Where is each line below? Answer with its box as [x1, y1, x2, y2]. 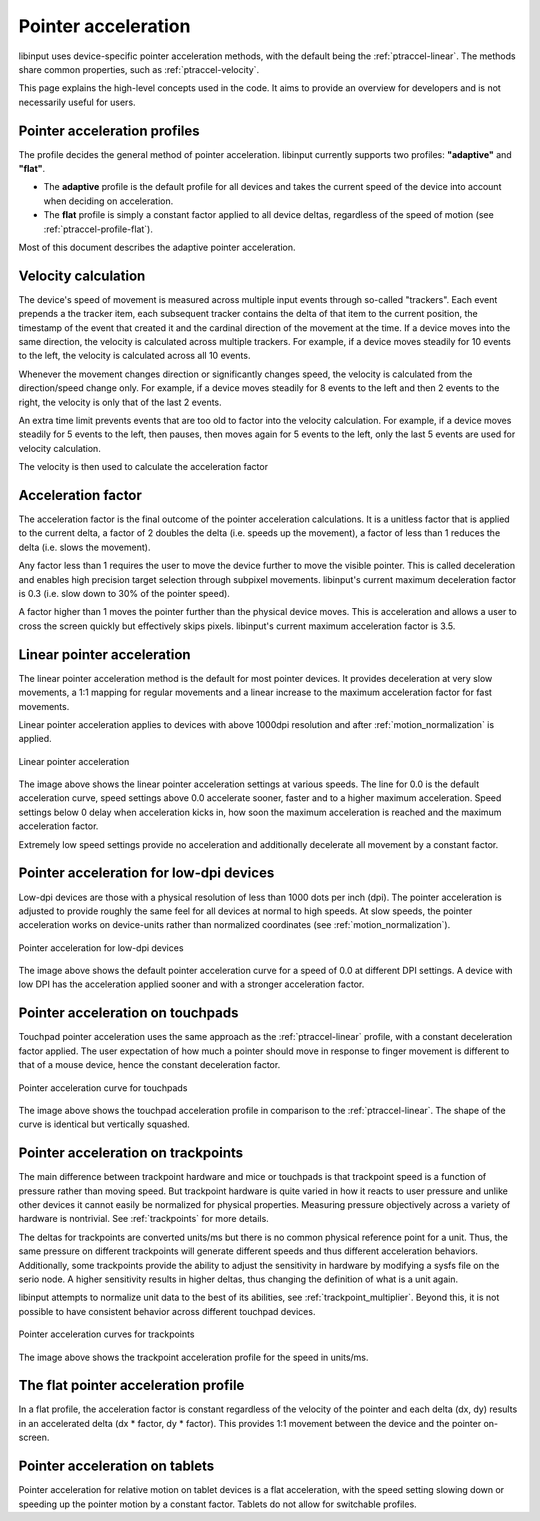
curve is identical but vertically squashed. [18, 1118, 190, 1130]
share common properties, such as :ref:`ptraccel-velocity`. [18, 63, 260, 75]
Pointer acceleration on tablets [18, 1458, 215, 1475]
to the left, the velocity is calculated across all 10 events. [18, 350, 251, 362]
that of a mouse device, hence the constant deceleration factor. [18, 1059, 281, 1071]
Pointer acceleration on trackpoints [18, 1145, 244, 1162]
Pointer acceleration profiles [18, 122, 200, 139]
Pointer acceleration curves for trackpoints [18, 1328, 195, 1340]
